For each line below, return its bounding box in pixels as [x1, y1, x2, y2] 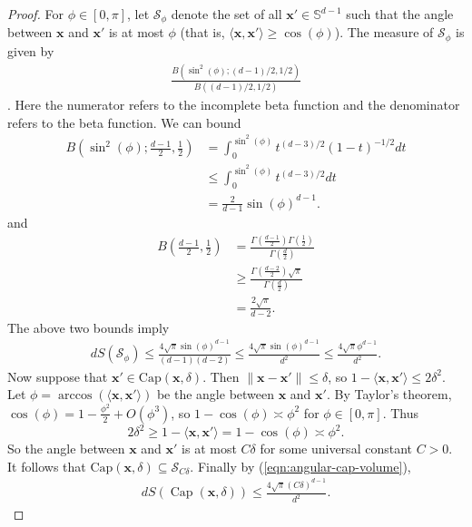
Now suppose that [7, 366, 108, 385]
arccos [57, 389, 93, 403]
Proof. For [7, 5, 64, 23]
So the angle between [7, 439, 125, 458]
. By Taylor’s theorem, [326, 385, 452, 404]
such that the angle [346, 5, 454, 23]
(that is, [180, 23, 225, 42]
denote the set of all [171, 5, 282, 23]
